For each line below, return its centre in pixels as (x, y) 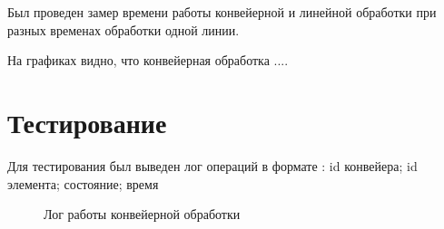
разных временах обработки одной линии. (123, 29)
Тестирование (87, 122)
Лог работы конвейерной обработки (142, 214)
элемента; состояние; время (83, 183)
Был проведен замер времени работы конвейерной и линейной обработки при (222, 12)
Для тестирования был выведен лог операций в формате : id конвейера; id (212, 165)
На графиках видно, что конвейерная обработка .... (148, 60)
